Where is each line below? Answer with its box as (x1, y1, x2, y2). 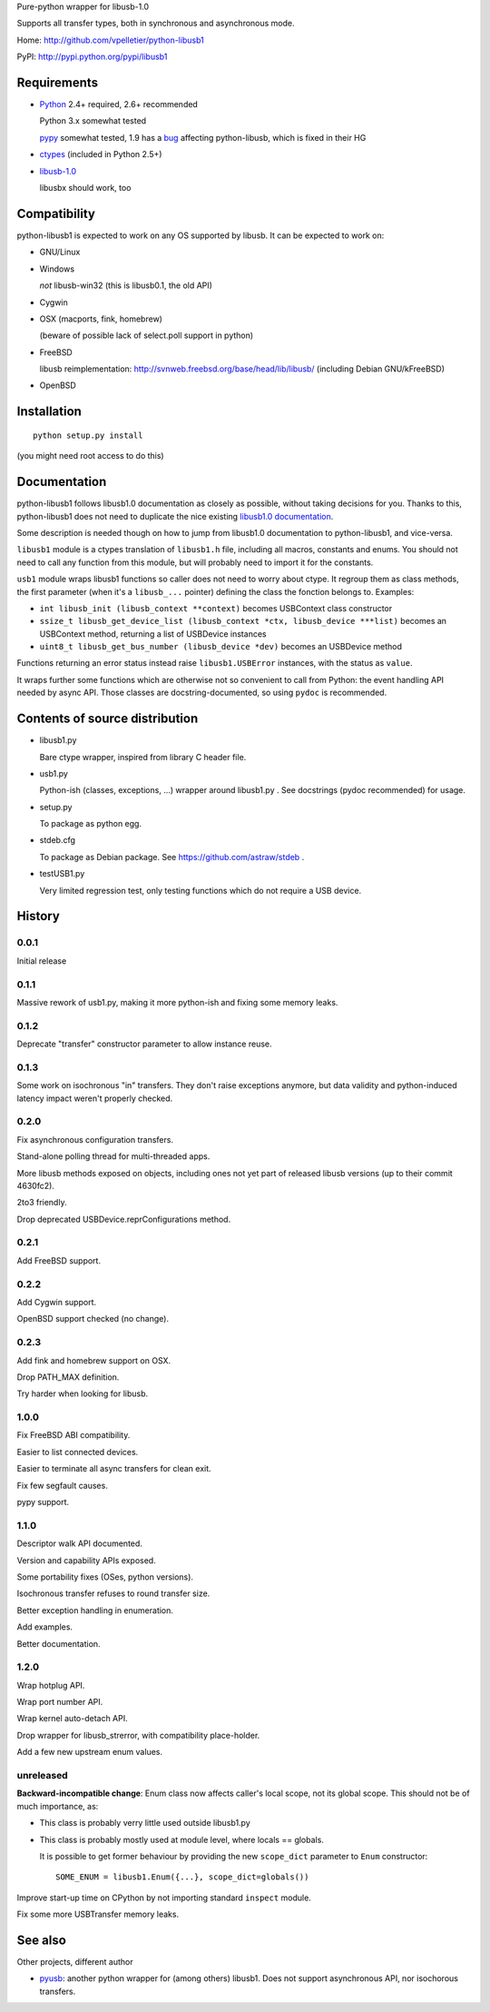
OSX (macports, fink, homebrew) (39, 313, 163, 324)
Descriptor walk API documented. (16, 1538, 142, 1549)
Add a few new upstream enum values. (16, 1747, 163, 1758)
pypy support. (16, 1497, 70, 1508)
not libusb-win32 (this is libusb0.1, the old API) (39, 280, 213, 291)
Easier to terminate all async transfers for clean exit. (16, 1463, 212, 1474)
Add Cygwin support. (16, 1297, 97, 1307)
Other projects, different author (16, 1956, 133, 1967)
